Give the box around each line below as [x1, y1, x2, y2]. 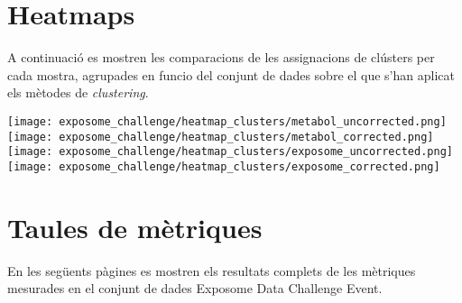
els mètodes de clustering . [7, 83, 149, 102]
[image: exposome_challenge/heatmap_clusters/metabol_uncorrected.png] [7, 115, 447, 128]
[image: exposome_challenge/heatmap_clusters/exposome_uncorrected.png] [7, 145, 453, 159]
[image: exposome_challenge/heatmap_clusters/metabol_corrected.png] [7, 130, 434, 143]
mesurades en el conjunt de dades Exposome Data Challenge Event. [7, 279, 383, 298]
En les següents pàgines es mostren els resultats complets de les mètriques [7, 261, 416, 280]
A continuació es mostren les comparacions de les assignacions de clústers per [7, 48, 435, 67]
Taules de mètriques [7, 208, 263, 245]
